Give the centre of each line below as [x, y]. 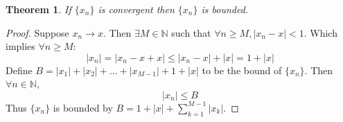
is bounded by [83, 107]
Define [19, 70]
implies [20, 46]
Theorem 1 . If [38, 9]
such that [191, 32]
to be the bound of [242, 70]
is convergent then [136, 9]
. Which [320, 32]
